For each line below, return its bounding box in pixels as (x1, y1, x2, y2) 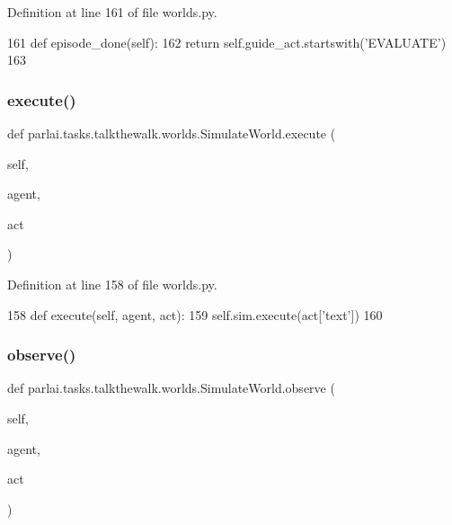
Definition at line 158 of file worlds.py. (7, 274, 217, 293)
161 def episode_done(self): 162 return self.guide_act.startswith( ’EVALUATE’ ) (7, 32, 447, 51)
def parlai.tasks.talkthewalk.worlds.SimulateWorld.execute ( (7, 124, 336, 142)
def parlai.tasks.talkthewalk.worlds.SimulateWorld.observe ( (7, 378, 335, 397)
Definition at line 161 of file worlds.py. (7, 3, 217, 21)
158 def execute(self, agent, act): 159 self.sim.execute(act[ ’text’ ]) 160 (7, 305, 383, 324)
